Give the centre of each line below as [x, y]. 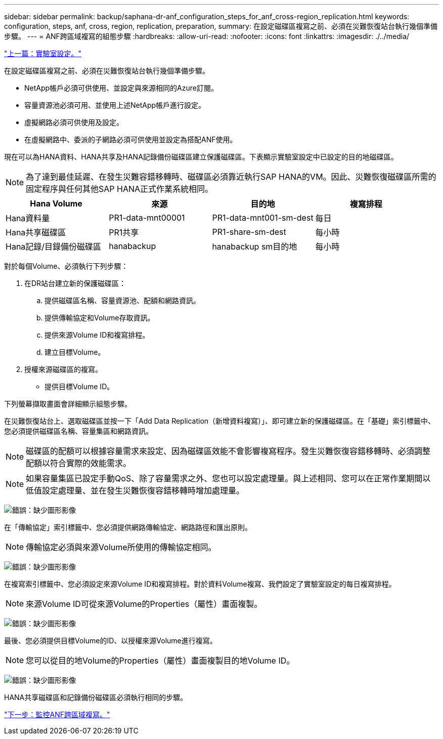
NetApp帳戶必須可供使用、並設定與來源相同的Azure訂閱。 [121, 88]
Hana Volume [56, 203]
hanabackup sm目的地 [255, 247]
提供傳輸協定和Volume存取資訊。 [100, 318]
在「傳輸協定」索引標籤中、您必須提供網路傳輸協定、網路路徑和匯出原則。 [128, 527]
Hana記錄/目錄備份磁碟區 [54, 247]
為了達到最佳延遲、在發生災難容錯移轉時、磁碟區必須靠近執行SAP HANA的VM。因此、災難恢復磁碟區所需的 [231, 177]
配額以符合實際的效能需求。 [79, 463]
